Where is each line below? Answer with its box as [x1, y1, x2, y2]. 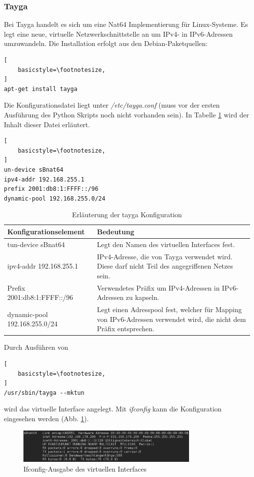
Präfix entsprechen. [97, 323, 154, 334]
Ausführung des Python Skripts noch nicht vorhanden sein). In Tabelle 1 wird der [4, 109, 249, 119]
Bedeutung [97, 226, 134, 236]
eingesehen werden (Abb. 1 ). [4, 413, 89, 423]
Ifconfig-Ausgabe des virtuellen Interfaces [23, 464, 147, 474]
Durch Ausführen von [4, 342, 68, 352]
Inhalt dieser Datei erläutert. [4, 119, 90, 129]
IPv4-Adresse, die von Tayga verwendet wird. [97, 251, 233, 261]
